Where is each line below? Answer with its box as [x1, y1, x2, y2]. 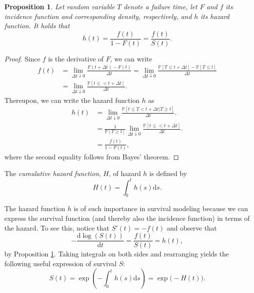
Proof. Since [4, 53, 40, 63]
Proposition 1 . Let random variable [4, 1, 115, 11]
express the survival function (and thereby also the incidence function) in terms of [4, 213, 250, 223]
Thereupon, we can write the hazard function [4, 95, 140, 105]
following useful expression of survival [4, 258, 117, 268]
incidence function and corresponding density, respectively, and [4, 11, 192, 21]
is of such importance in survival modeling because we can [74, 203, 248, 214]
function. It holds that [4, 20, 70, 31]
